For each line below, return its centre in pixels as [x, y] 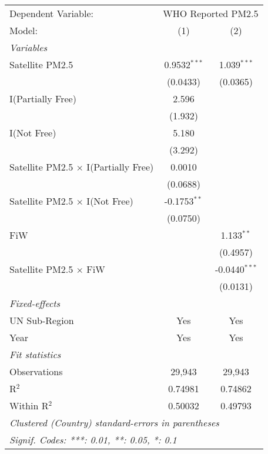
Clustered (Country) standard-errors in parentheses [114, 423]
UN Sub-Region [42, 320]
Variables [29, 47]
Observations [36, 371]
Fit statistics [35, 354]
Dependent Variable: [51, 13]
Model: [24, 30]
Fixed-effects [35, 303]
